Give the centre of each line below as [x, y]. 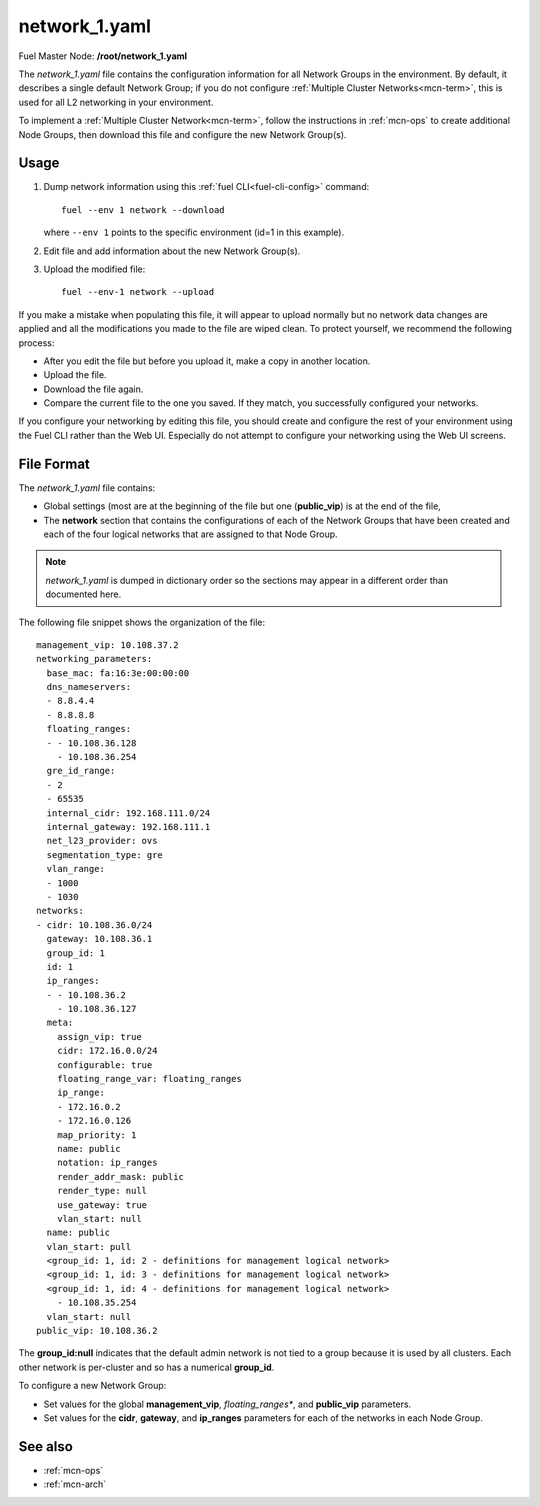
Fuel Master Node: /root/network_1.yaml [103, 56]
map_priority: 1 [96, 1134]
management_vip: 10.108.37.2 [107, 644]
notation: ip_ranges [107, 1163]
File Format [54, 463]
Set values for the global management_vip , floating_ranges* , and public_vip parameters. [227, 1404]
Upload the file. [75, 375]
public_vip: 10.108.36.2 [97, 1331]
